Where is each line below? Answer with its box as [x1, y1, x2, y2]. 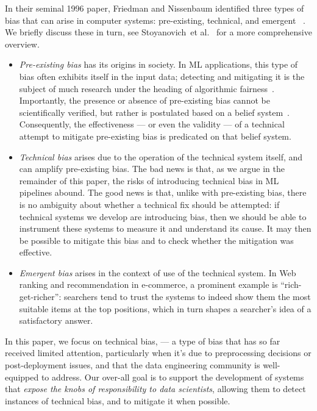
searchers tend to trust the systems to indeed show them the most [63, 290, 311, 303]
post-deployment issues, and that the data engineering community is [5, 359, 260, 371]
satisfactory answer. [19, 314, 93, 327]
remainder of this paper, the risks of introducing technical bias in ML [19, 174, 279, 187]
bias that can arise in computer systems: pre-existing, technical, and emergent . [5, 13, 305, 26]
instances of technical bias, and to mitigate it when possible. [5, 394, 230, 407]
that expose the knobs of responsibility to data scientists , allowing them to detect [5, 382, 306, 395]
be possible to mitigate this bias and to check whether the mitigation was [19, 234, 294, 246]
